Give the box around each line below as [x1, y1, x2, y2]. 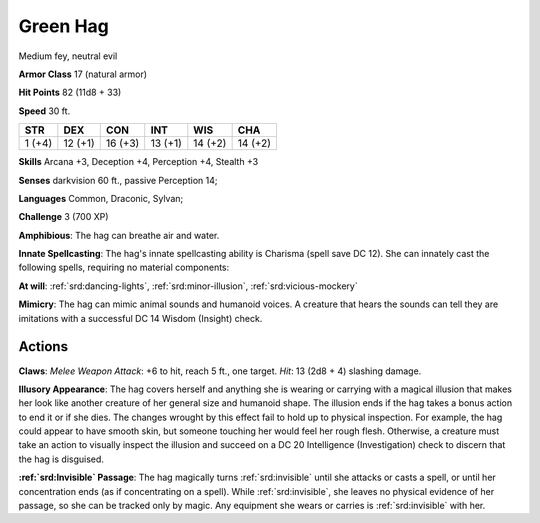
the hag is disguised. [18, 453, 105, 465]
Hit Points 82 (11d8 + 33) [18, 86, 122, 99]
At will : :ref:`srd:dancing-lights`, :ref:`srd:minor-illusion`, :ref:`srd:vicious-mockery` [18, 280, 359, 292]
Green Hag [18, 15, 110, 37]
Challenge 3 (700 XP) [18, 211, 109, 223]
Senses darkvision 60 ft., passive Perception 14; [18, 174, 218, 186]
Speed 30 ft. [18, 105, 71, 117]
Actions [18, 338, 69, 355]
